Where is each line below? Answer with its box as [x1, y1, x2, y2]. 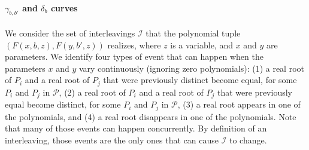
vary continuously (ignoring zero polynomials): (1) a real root [78, 62, 304, 74]
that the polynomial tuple [146, 27, 241, 39]
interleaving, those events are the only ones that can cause [5, 133, 219, 146]
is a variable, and [170, 38, 233, 51]
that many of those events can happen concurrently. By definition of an [5, 122, 267, 134]
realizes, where [107, 38, 161, 51]
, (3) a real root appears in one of [177, 98, 301, 111]
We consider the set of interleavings [5, 27, 135, 39]
